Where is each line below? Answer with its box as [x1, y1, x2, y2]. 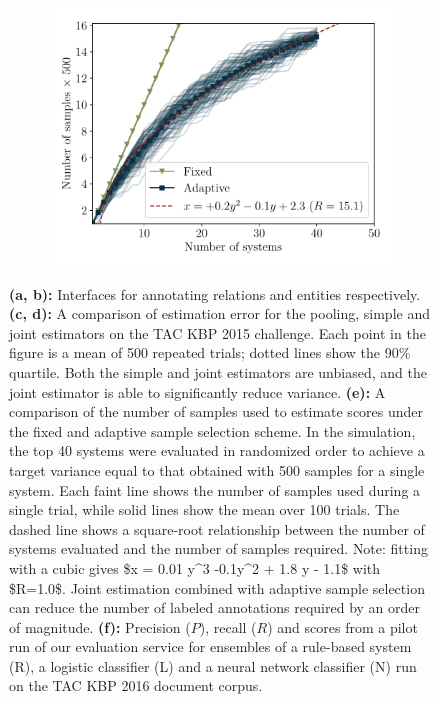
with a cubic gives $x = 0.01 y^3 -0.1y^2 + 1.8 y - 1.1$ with [9, 557, 381, 578]
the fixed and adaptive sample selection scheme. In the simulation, [9, 420, 416, 441]
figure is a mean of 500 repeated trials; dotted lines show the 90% [9, 342, 411, 363]
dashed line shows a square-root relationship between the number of [9, 518, 425, 539]
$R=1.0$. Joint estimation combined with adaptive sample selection [9, 577, 425, 598]
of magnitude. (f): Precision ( [9, 616, 191, 637]
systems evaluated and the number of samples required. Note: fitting [9, 538, 428, 559]
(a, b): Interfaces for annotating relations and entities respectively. [9, 283, 421, 304]
